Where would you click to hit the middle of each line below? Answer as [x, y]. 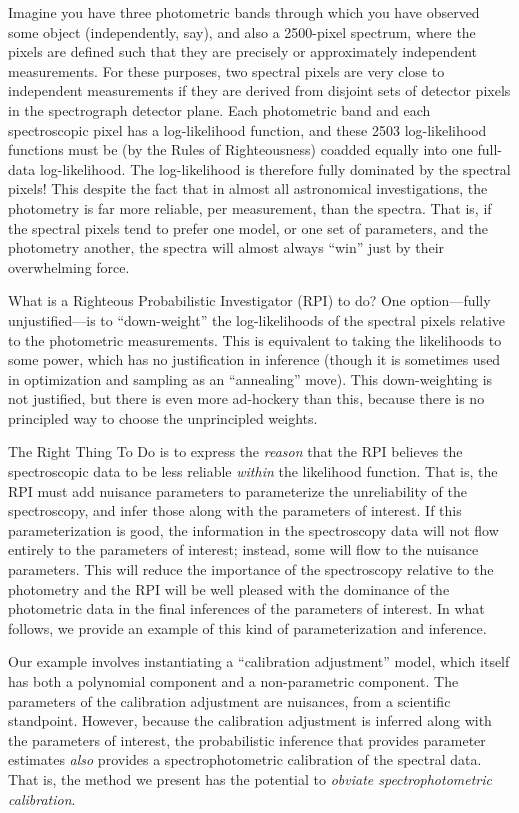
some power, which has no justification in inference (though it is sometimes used [254, 359]
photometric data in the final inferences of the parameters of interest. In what [246, 608]
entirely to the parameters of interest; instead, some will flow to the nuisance [243, 549]
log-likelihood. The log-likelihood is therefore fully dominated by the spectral [275, 168]
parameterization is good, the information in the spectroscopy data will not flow [253, 529]
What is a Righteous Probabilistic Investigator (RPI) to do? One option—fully [249, 300]
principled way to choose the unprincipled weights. [163, 417]
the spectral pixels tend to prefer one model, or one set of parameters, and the [248, 227]
